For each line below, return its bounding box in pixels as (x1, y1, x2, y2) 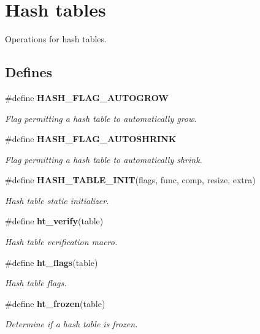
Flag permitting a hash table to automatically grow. (5, 112, 197, 124)
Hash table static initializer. (5, 194, 109, 207)
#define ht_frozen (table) (5, 297, 105, 309)
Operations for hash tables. (5, 32, 107, 45)
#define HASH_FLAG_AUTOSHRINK (5, 132, 177, 145)
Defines (5, 63, 53, 82)
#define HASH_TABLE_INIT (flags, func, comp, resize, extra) (5, 173, 256, 186)
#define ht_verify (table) (5, 214, 104, 227)
